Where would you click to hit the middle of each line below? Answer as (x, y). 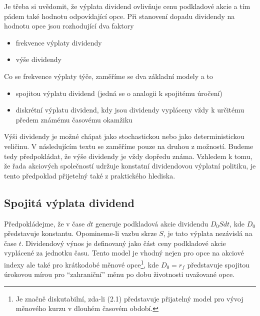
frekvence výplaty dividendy (59, 42)
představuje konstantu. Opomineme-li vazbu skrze (80, 233)
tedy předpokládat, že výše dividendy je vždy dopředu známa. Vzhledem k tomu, (128, 156)
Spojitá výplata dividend (69, 202)
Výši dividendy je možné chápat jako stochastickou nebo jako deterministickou (124, 136)
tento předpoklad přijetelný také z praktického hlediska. (90, 175)
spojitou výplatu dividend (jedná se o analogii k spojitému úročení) (119, 93)
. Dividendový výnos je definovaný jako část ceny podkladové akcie (123, 243)
